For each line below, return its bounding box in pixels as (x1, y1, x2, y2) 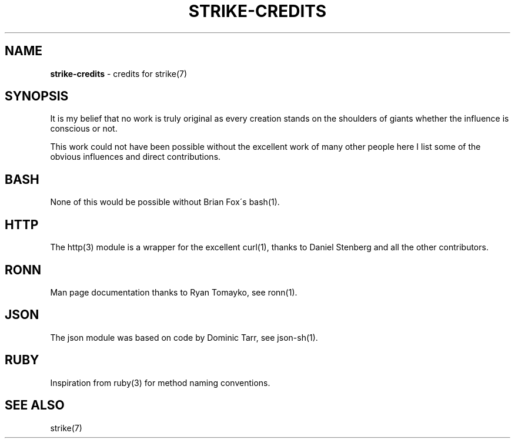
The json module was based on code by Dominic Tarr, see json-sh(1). (50, 332, 318, 343)
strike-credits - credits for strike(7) (50, 68, 188, 79)
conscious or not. (50, 123, 118, 134)
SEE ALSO (5, 398, 65, 413)
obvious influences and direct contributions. (50, 152, 221, 162)
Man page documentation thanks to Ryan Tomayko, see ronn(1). (50, 287, 297, 297)
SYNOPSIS (5, 89, 69, 104)
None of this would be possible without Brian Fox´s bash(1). (50, 197, 280, 207)
